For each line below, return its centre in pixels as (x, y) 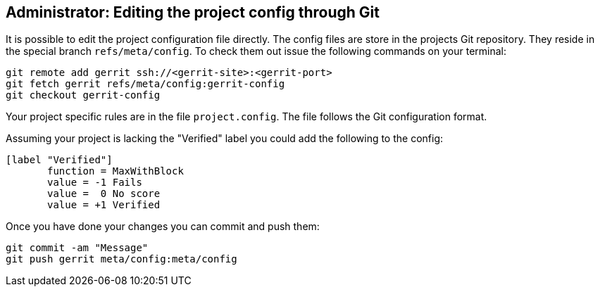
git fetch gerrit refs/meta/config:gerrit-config (145, 84)
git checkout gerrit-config (83, 95)
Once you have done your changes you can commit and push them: (163, 227)
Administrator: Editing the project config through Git (193, 12)
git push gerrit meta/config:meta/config (121, 259)
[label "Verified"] (59, 160)
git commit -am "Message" (77, 248)
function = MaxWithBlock (115, 171)
